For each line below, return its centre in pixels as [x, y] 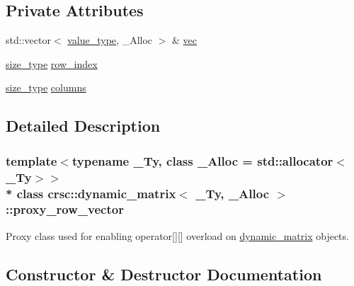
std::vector [28, 40]
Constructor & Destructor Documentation [164, 274]
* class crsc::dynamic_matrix [91, 193]
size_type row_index [52, 63]
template [32, 160]
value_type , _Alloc [110, 40]
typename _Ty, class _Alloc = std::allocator [202, 160]
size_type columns [46, 87]
